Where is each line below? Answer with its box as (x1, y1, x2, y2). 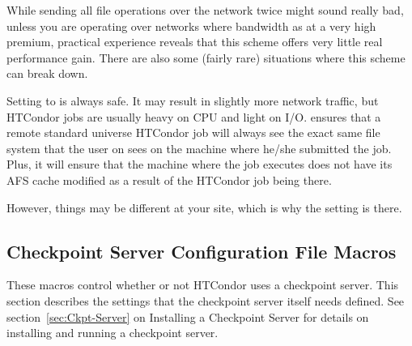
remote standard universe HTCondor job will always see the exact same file (6, 124, 380, 141)
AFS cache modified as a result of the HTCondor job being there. (6, 171, 332, 188)
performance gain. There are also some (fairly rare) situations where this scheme (6, 49, 406, 66)
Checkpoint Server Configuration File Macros (6, 238, 397, 263)
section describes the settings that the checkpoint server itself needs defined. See (6, 292, 405, 309)
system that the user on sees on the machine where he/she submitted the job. (6, 139, 392, 156)
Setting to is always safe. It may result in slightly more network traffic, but (6, 92, 379, 109)
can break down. (6, 65, 88, 82)
